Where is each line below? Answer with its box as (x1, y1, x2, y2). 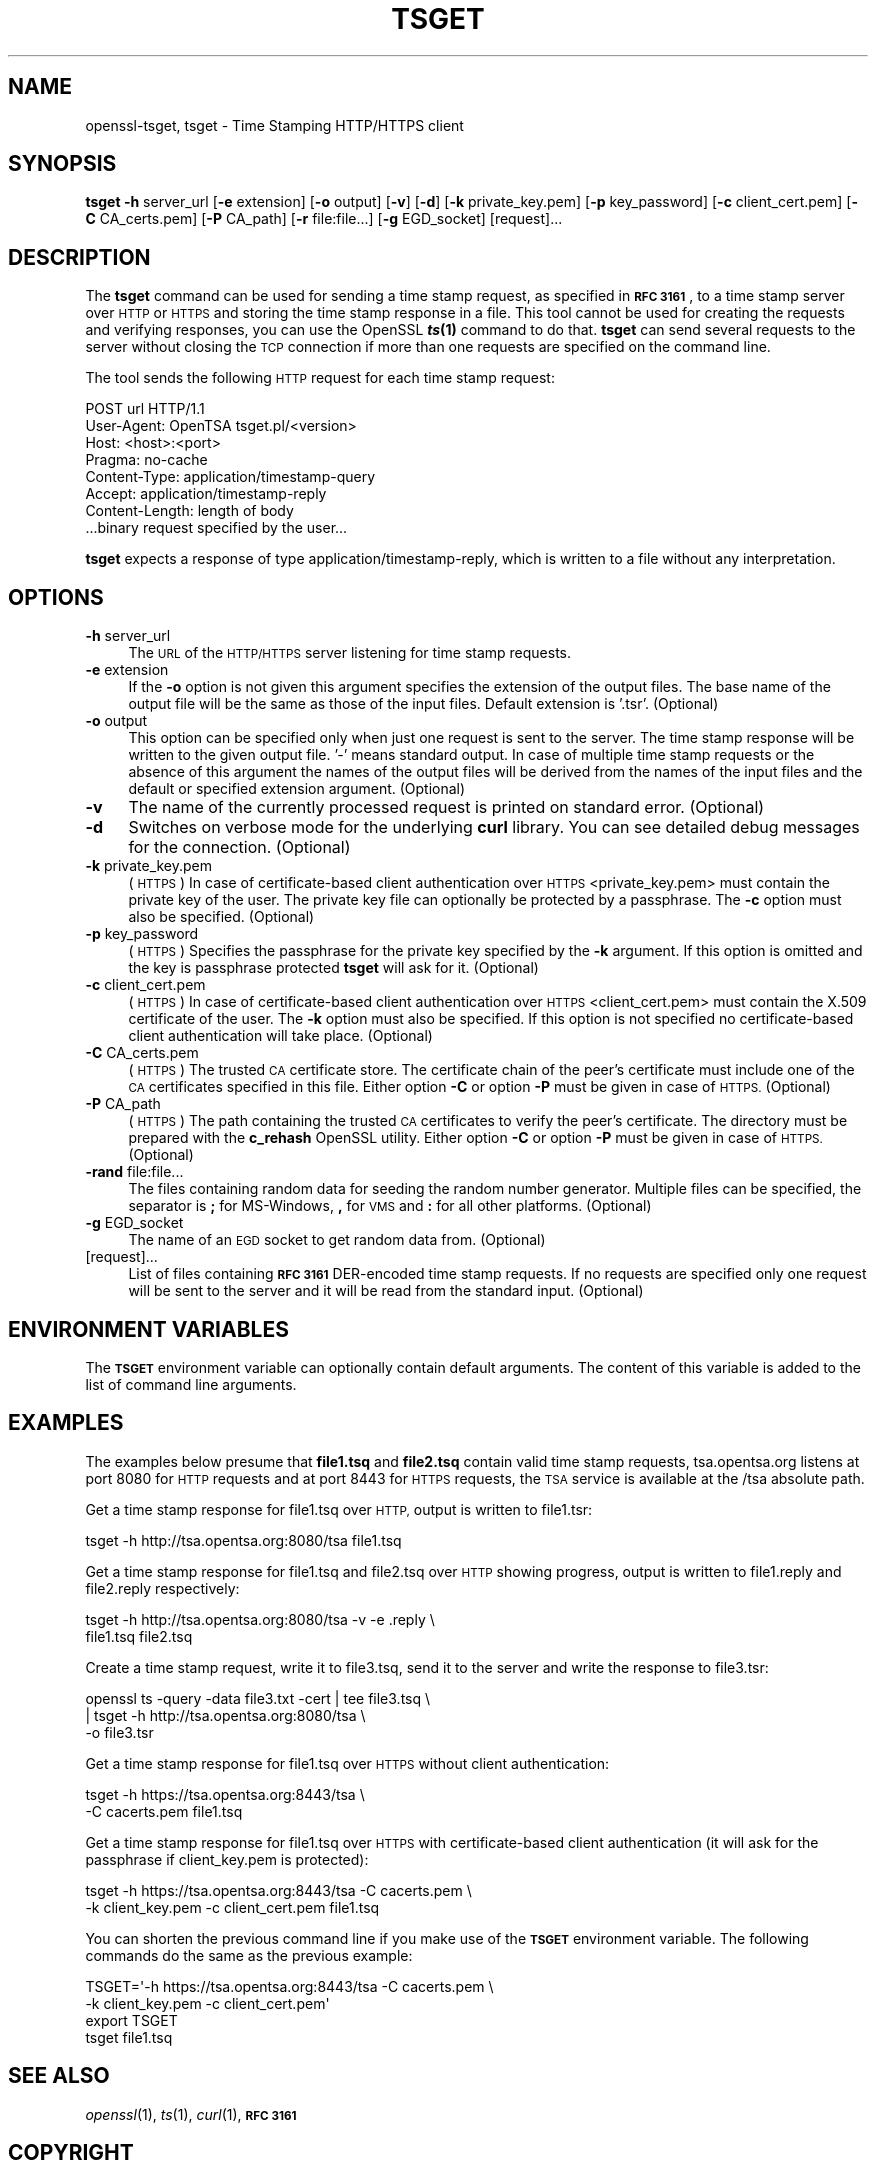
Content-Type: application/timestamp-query (85, 468, 376, 486)
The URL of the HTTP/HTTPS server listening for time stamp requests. (128, 644, 572, 662)
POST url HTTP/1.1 (85, 400, 205, 418)
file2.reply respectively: (85, 1579, 240, 1597)
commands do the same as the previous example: (85, 1946, 413, 1964)
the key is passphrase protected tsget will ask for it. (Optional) (128, 959, 539, 977)
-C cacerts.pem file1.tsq (85, 1802, 243, 1820)
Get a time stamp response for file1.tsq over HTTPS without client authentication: (85, 1754, 610, 1772)
